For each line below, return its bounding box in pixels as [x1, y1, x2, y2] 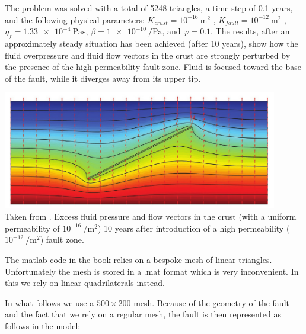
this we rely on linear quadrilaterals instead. [5, 277, 165, 289]
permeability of [5, 221, 60, 234]
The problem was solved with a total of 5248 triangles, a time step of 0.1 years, [5, 2, 293, 14]
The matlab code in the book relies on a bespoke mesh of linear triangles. [5, 253, 272, 265]
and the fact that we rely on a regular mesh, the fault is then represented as [5, 308, 281, 320]
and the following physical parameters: [5, 13, 145, 25]
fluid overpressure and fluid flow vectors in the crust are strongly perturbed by [5, 49, 291, 61]
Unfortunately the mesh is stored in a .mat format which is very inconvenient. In [5, 265, 299, 277]
